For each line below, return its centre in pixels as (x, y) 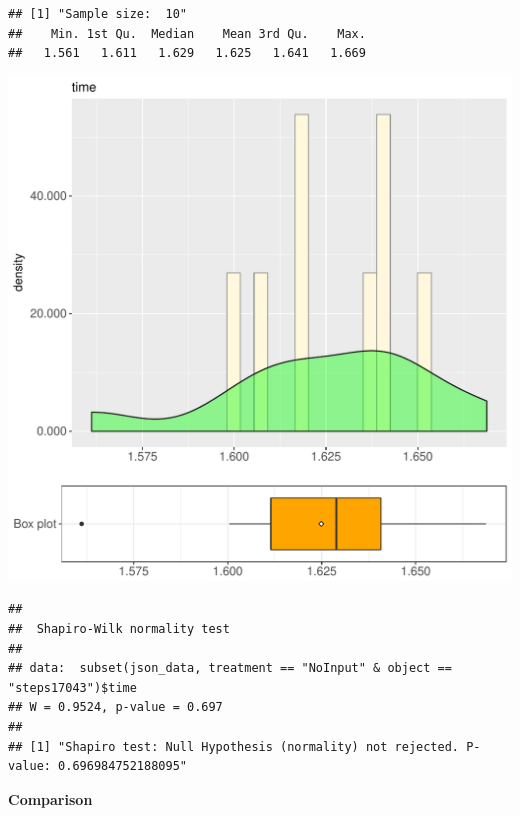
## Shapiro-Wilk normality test (119, 628)
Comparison (50, 798)
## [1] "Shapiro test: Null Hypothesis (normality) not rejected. (234, 746)
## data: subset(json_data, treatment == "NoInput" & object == (230, 668)
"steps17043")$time (72, 687)
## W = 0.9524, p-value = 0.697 (115, 707)
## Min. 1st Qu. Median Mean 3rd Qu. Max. (187, 33)
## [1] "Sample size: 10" (97, 14)
